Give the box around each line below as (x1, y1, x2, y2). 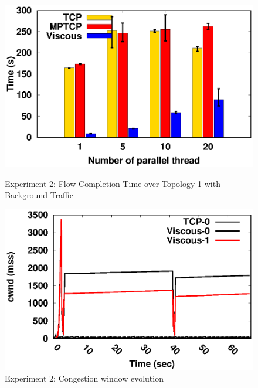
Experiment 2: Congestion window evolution (5, 372, 164, 384)
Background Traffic (5, 189, 73, 201)
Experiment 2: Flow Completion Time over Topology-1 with (5, 177, 220, 189)
